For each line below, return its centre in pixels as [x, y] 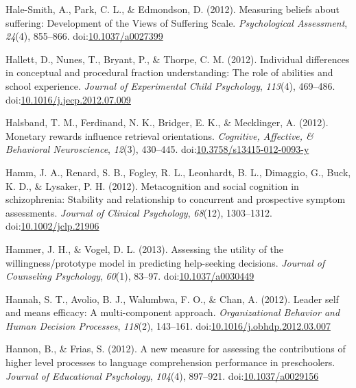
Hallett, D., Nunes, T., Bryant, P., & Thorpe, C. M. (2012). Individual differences [178, 59]
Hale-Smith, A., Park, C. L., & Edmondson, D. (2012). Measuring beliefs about [173, 9]
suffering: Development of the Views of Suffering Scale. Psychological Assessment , [177, 22]
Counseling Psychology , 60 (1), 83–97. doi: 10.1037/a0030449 [130, 276]
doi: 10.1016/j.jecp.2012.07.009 [68, 99]
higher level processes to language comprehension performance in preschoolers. [170, 362]
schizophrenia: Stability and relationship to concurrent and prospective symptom [176, 199]
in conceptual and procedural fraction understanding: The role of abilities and [169, 72]
